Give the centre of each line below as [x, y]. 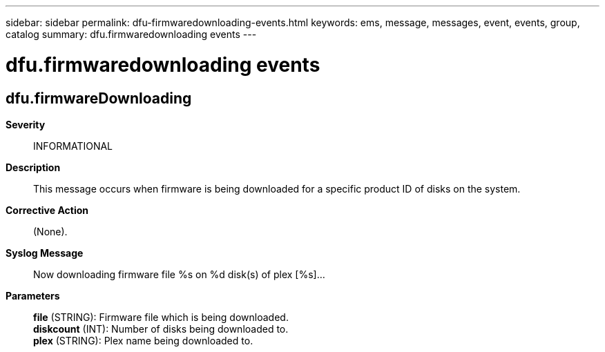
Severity [26, 124]
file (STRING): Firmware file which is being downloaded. [161, 317]
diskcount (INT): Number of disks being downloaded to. [161, 329]
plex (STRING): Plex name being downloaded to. [143, 340]
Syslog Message [45, 253]
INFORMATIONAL [73, 146]
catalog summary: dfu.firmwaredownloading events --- [131, 34]
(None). [50, 231]
